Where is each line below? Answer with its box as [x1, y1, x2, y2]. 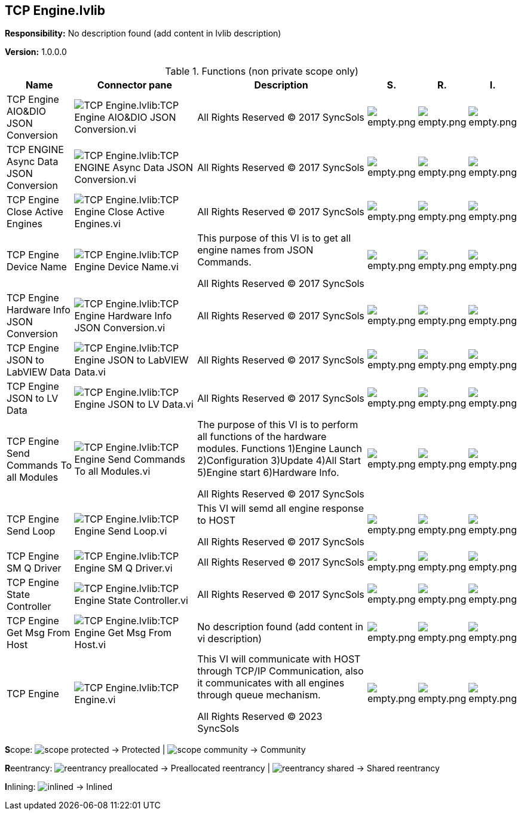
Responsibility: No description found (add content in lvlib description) [5, 28, 281, 39]
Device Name [7, 261, 67, 273]
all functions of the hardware [197, 431, 327, 443]
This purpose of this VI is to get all [197, 232, 351, 245]
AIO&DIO [7, 105, 46, 118]
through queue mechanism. [197, 689, 321, 701]
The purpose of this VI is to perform [197, 419, 358, 431]
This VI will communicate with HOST [197, 653, 361, 666]
